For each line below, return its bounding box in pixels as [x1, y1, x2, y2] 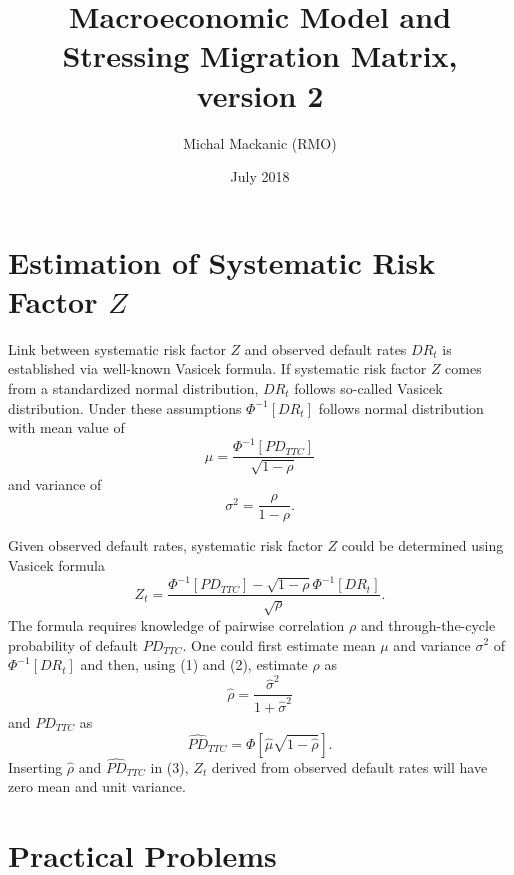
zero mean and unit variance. [8, 776, 186, 797]
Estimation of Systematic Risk [8, 241, 436, 282]
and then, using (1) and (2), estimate [80, 654, 308, 675]
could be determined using [341, 535, 504, 556]
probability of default [8, 634, 138, 655]
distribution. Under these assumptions [8, 397, 242, 418]
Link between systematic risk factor [8, 338, 226, 359]
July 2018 [230, 166, 290, 187]
